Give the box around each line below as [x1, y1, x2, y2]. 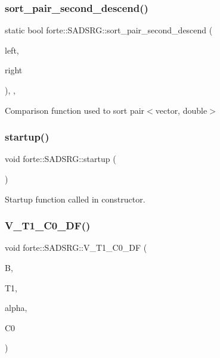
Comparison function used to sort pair [5, 104, 145, 116]
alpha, [5, 301, 27, 314]
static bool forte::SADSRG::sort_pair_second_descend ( [5, 24, 213, 36]
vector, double [155, 104, 207, 116]
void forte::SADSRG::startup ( [5, 152, 116, 165]
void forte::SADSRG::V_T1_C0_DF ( [5, 241, 147, 254]
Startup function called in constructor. [5, 192, 145, 205]
